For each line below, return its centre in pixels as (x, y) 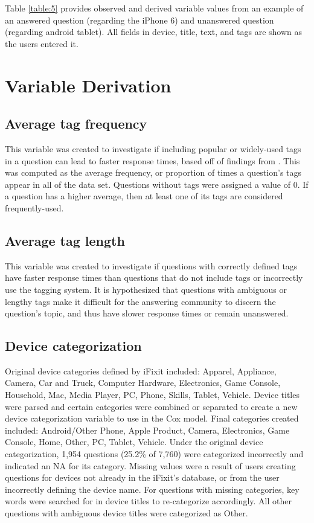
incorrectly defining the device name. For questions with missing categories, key (152, 489)
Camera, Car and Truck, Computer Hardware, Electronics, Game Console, (143, 383)
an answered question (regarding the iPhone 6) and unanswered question (139, 20)
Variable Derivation (88, 85)
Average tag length (65, 240)
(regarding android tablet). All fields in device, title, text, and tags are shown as (154, 32)
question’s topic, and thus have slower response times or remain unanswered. (147, 313)
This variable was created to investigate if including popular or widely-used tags (153, 148)
